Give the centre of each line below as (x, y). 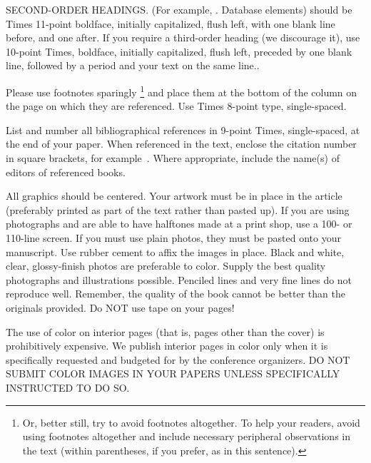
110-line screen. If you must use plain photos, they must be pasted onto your (173, 237)
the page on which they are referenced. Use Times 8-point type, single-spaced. (176, 106)
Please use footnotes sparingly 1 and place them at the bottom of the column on (182, 91)
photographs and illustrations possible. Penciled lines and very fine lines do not (179, 279)
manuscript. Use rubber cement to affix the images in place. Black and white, (175, 251)
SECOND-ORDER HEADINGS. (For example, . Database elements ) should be (179, 9)
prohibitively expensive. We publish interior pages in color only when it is (167, 346)
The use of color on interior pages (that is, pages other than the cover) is (165, 331)
